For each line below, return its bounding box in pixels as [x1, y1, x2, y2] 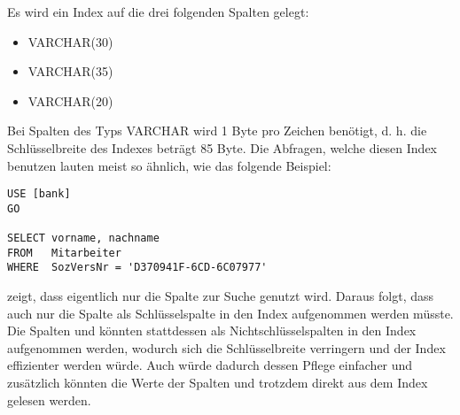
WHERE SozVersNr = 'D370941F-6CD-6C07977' [7, 261, 268, 274]
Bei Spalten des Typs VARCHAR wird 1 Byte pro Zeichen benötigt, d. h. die [7, 121, 427, 140]
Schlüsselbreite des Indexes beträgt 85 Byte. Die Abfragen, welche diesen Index [7, 138, 438, 157]
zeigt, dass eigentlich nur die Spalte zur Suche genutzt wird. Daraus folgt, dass [7, 287, 434, 305]
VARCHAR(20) [27, 91, 113, 110]
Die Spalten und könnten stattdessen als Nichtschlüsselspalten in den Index [7, 321, 417, 340]
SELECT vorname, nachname [7, 232, 160, 245]
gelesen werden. [7, 390, 91, 409]
